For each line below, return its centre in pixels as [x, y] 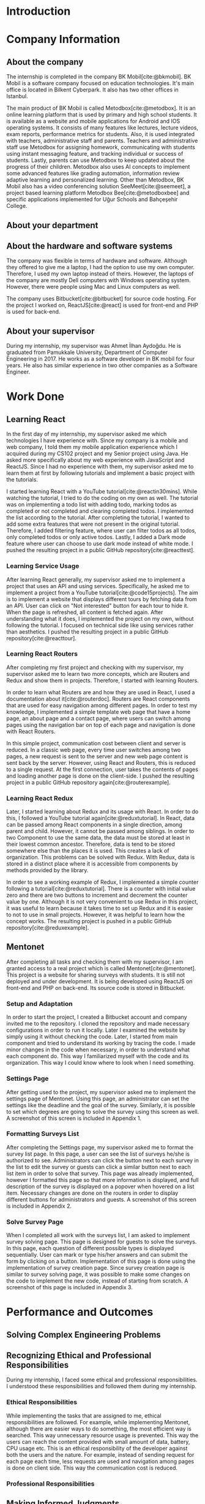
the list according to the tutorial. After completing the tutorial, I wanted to [98, 518]
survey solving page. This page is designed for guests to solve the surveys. [102, 1242]
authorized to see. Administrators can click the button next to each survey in [102, 1160]
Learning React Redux [40, 798]
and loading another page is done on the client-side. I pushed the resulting [100, 776]
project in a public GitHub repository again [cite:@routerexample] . [88, 782]
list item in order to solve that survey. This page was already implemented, [100, 1173]
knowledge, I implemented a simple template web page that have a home [99, 712]
